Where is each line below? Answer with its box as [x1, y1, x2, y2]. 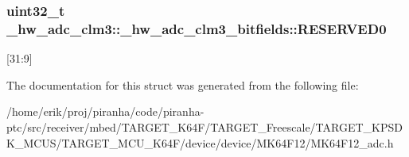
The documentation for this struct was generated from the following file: [6, 76, 359, 93]
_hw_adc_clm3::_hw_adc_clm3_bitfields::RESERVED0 [6, 18, 387, 38]
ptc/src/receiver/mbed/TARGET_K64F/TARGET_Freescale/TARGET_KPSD [6, 118, 403, 135]
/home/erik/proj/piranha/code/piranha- [6, 103, 204, 120]
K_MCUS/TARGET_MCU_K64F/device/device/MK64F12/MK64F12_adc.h [6, 134, 394, 151]
